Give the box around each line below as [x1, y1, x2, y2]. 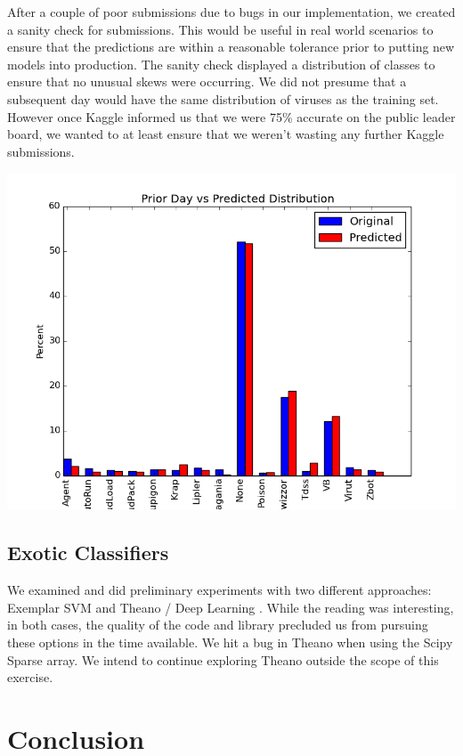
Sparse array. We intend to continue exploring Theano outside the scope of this [7, 650, 439, 669]
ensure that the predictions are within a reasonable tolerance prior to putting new [7, 37, 455, 56]
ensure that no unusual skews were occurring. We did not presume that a [7, 72, 407, 91]
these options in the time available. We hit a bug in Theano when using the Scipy [7, 632, 453, 651]
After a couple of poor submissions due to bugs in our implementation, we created [7, 3, 456, 20]
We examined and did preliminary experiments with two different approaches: [7, 581, 432, 599]
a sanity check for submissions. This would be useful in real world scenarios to [7, 20, 434, 38]
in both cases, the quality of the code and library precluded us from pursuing [7, 615, 428, 634]
